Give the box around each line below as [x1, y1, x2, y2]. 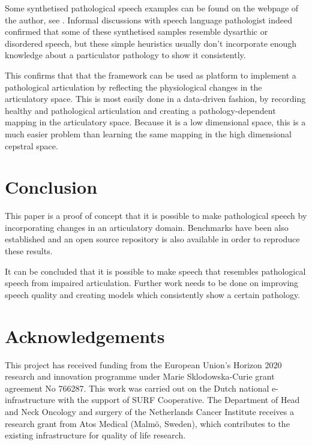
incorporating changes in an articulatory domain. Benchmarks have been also [5, 221, 289, 233]
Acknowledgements [5, 323, 165, 348]
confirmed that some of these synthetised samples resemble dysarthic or [5, 25, 268, 38]
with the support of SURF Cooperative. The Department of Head [58, 393, 300, 406]
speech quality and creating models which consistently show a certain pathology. [5, 288, 301, 300]
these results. [5, 245, 53, 257]
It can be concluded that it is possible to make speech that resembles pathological [5, 264, 306, 277]
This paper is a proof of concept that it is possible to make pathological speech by [5, 209, 307, 222]
